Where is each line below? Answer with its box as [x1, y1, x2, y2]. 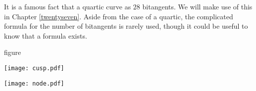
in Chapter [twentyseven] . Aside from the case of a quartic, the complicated [4, 11, 233, 21]
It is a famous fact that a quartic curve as [4, 1, 131, 11]
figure [4, 47, 21, 57]
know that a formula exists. [4, 30, 87, 41]
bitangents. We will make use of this [142, 1, 253, 11]
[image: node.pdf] [4, 80, 64, 87]
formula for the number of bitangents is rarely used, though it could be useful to [4, 21, 248, 31]
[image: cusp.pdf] [4, 64, 64, 72]
